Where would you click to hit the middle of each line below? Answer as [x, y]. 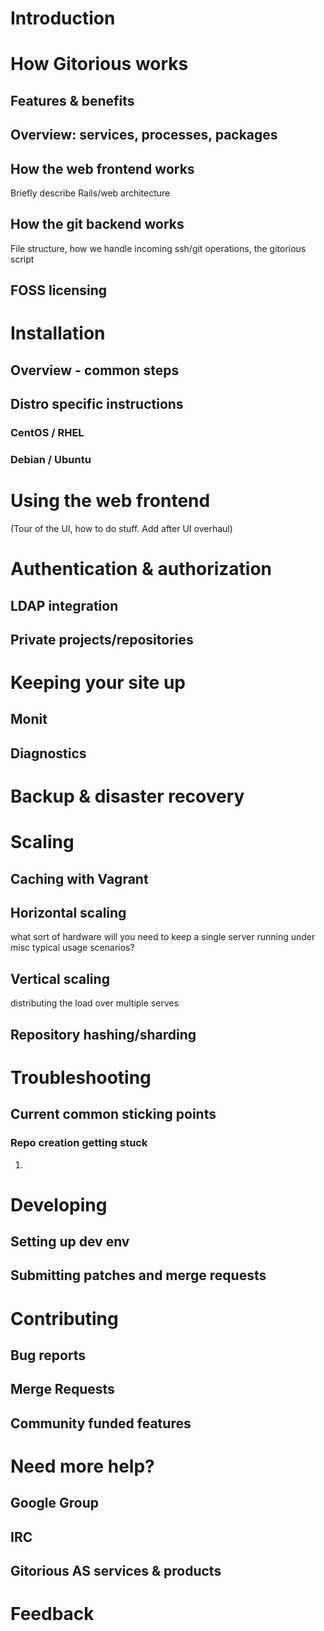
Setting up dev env [70, 1242]
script [22, 259]
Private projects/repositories [102, 639]
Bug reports [48, 1355]
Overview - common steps [95, 370]
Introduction [63, 18]
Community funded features [101, 1423]
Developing [59, 1204]
